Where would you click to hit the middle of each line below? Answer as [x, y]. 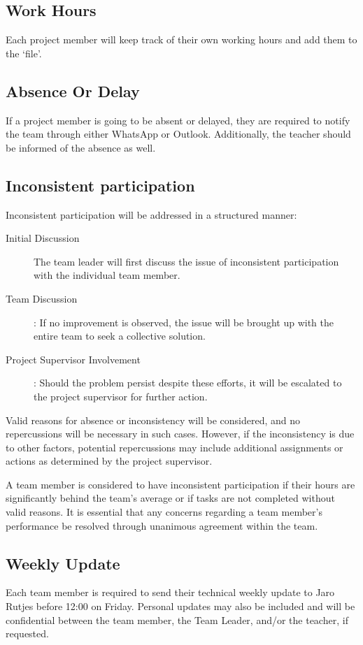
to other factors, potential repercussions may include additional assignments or [175, 447]
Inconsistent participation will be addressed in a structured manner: [151, 214]
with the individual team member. [107, 275]
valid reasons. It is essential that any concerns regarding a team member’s [164, 512]
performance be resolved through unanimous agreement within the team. [162, 525]
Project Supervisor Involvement [73, 359]
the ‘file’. [24, 53]
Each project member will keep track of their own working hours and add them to [181, 39]
